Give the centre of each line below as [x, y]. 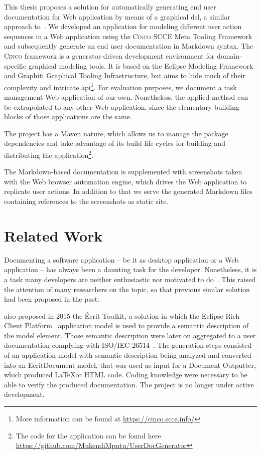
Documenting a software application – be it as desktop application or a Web [121, 259]
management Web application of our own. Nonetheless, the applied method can [126, 97]
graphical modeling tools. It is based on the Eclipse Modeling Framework [141, 65]
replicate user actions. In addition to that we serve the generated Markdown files [128, 191]
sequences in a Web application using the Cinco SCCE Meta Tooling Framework [128, 36]
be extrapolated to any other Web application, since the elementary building [122, 106]
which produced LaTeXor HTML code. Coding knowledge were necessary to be [126, 375]
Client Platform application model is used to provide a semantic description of [126, 325]
